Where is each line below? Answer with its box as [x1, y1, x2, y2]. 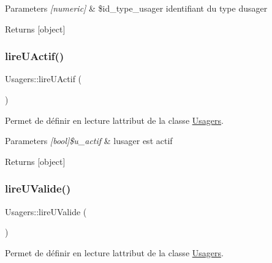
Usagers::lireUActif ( [5, 72, 82, 85]
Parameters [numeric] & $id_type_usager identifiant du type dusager [5, 2, 268, 14]
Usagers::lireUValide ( [5, 205, 87, 218]
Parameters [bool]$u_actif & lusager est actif [5, 134, 173, 147]
